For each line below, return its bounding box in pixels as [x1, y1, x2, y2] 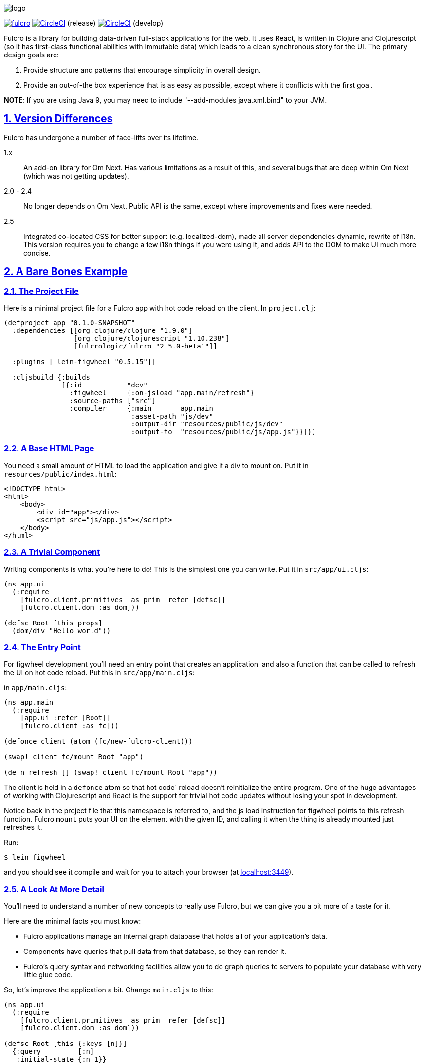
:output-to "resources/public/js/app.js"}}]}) [131, 428, 316, 436]
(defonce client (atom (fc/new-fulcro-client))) [4, 737, 193, 746]
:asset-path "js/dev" [131, 412, 213, 421]
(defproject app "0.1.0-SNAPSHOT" [4, 319, 135, 327]
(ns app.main [4, 698, 54, 707]
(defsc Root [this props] [4, 619, 103, 627]
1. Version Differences [4, 112, 113, 125]
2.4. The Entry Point [4, 642, 81, 652]
